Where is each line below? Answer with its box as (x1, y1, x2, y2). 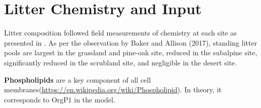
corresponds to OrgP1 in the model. (4, 94, 115, 104)
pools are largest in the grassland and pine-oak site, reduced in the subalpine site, (4, 47, 257, 58)
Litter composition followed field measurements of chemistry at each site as (4, 27, 237, 38)
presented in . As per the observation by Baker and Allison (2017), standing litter (4, 37, 257, 48)
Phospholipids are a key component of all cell (4, 74, 151, 85)
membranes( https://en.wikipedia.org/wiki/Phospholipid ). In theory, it (4, 84, 222, 95)
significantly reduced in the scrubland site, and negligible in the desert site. (4, 57, 237, 67)
